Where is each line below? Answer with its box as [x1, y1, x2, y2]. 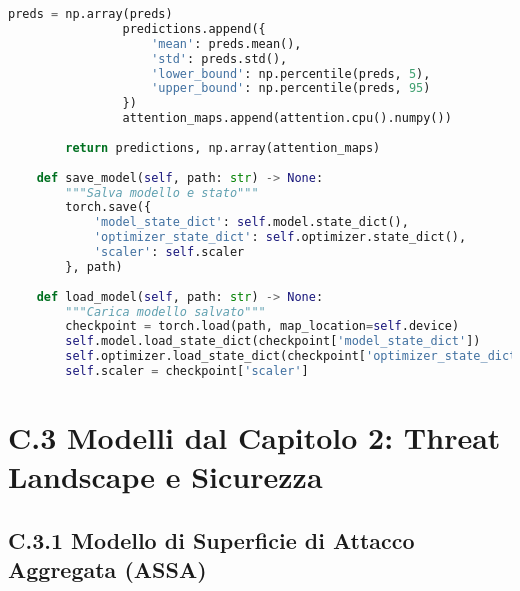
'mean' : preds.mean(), [151, 36, 302, 51]
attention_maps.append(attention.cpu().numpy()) [122, 111, 452, 126]
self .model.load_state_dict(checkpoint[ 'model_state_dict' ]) [65, 334, 481, 349]
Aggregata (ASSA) [8, 554, 207, 585]
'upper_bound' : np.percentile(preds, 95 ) [151, 81, 431, 96]
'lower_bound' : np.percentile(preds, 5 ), [151, 66, 431, 81]
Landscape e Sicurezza [8, 456, 323, 497]
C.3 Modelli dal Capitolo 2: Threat [8, 417, 501, 458]
